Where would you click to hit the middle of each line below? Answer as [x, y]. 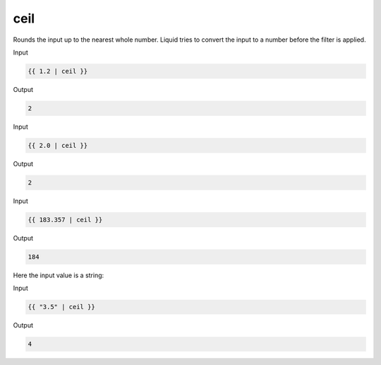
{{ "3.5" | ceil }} [61, 307]
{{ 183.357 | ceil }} [65, 220]
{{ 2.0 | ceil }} [58, 145]
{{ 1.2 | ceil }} [58, 71]
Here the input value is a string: [59, 275]
